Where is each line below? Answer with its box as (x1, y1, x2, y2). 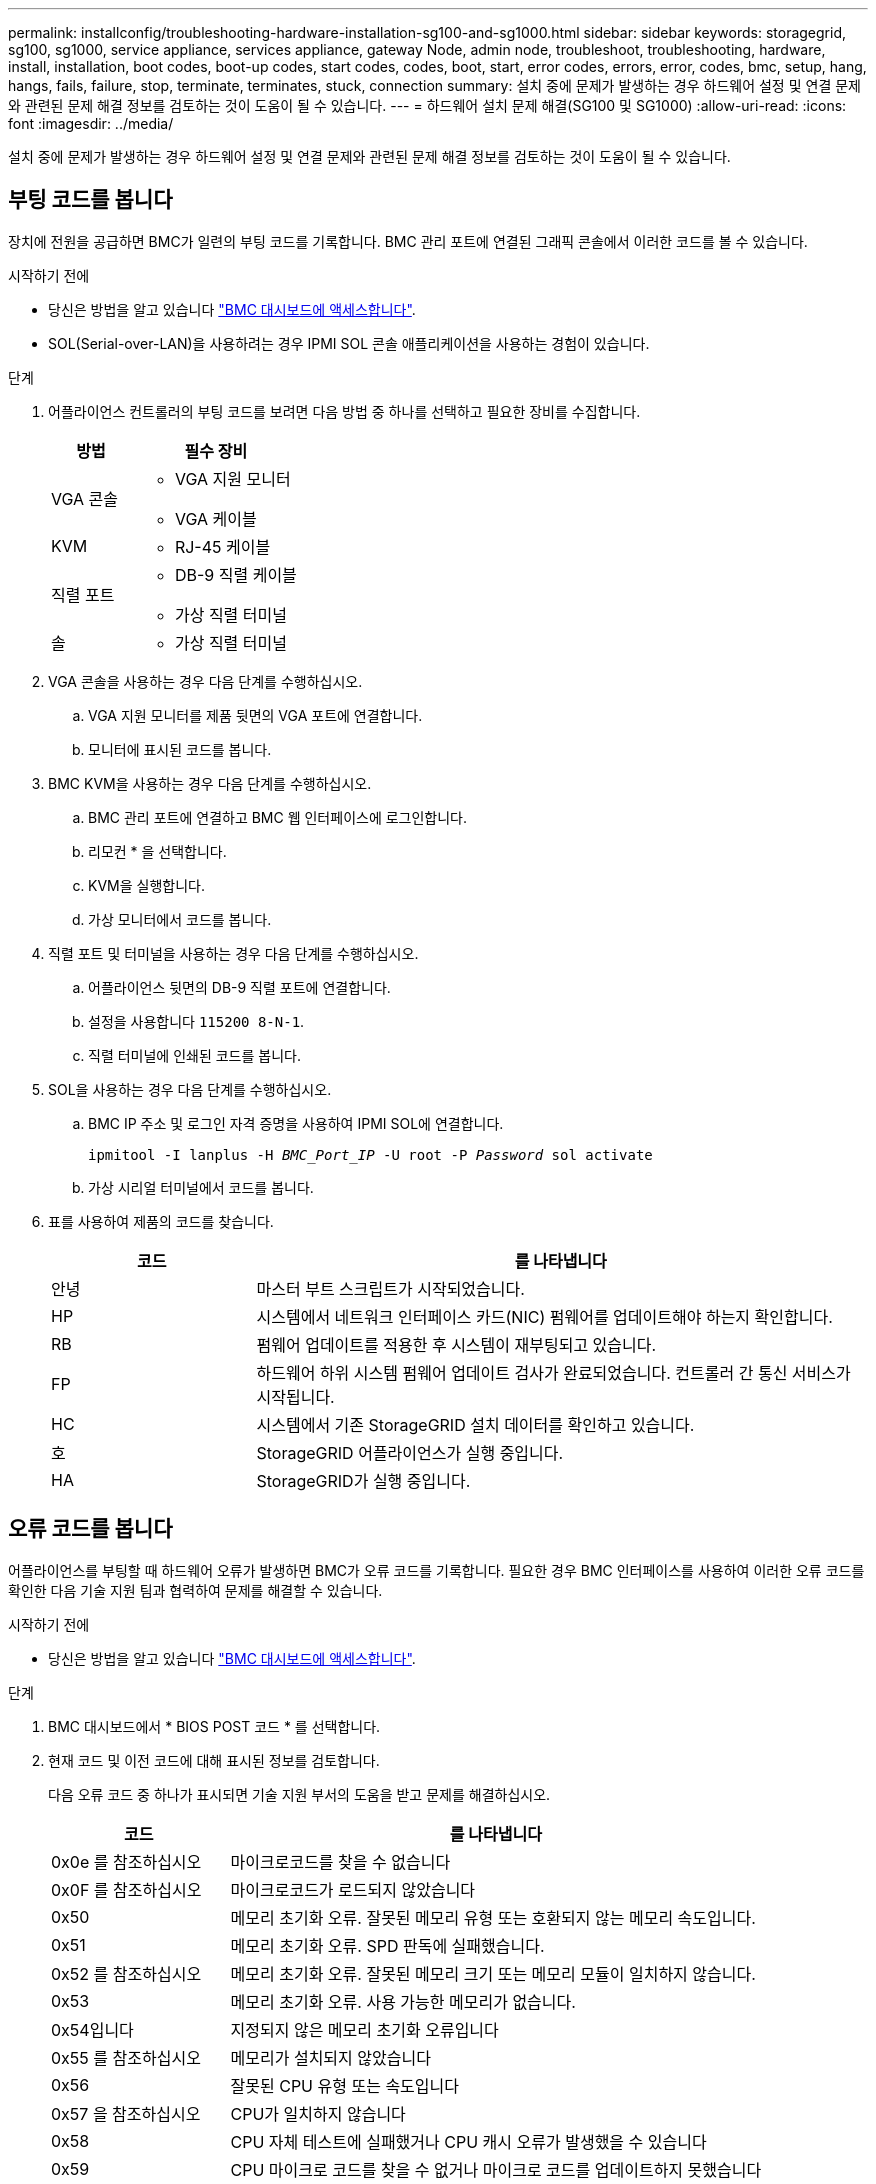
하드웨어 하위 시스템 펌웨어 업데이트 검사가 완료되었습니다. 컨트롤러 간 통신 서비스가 (256, 1362, 851, 1383)
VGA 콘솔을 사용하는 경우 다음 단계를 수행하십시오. (48, 672, 363, 690)
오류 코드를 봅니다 (8, 1516, 173, 1542)
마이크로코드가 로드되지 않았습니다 (230, 1879, 476, 1900)
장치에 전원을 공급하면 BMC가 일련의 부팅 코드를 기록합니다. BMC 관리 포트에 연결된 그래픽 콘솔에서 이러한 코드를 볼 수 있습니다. (8, 232, 808, 250)
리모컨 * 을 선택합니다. (88, 842, 227, 860)
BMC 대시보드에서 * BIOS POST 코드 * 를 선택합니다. (48, 1717, 381, 1735)
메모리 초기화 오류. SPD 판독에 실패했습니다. (230, 1935, 545, 1956)
